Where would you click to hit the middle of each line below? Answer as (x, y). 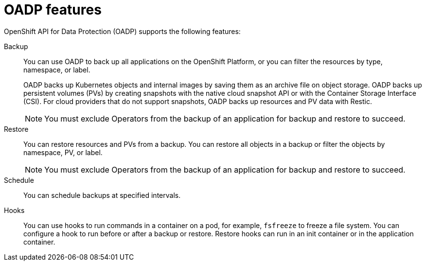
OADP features (53, 10)
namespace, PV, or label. (63, 152)
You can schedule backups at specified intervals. (102, 195)
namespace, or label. (57, 70)
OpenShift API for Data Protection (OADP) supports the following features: (122, 31)
